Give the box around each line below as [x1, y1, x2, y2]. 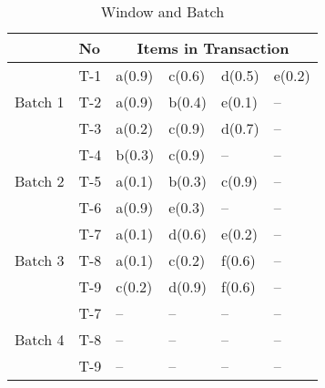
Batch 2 [15, 170, 65, 191]
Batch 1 [15, 91, 65, 112]
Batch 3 [15, 250, 65, 271]
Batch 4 [15, 329, 65, 350]
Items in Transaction [137, 37, 289, 58]
